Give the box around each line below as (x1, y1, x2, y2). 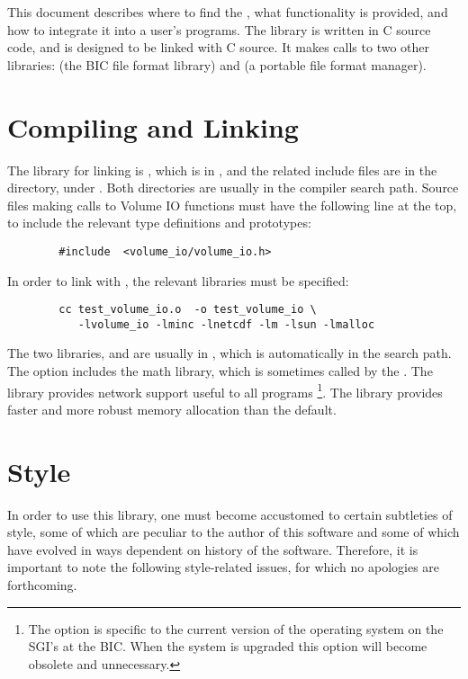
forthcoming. (7, 575, 77, 594)
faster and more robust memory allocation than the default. (7, 399, 337, 418)
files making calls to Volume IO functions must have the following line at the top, (7, 195, 457, 214)
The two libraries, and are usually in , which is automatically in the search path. (7, 344, 452, 362)
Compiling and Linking (7, 108, 299, 145)
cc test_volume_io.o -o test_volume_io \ (58, 303, 317, 317)
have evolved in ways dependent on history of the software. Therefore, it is (7, 540, 418, 558)
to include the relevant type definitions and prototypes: (7, 213, 311, 232)
